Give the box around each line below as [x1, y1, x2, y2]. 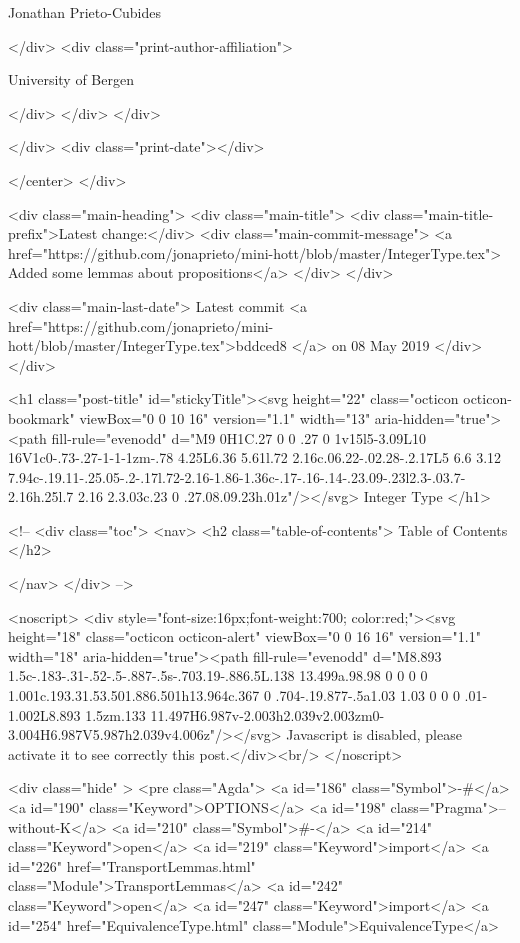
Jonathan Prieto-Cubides [8, 2, 161, 22]
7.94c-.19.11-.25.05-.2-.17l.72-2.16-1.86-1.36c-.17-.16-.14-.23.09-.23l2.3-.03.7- [8, 466, 466, 487]
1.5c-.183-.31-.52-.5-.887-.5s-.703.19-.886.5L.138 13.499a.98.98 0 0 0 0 [8, 665, 428, 686]
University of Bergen [8, 69, 134, 90]
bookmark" [8, 407, 75, 428]
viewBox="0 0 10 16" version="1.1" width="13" [79, 407, 371, 428]
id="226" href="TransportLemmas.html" [8, 855, 256, 876]
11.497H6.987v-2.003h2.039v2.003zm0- [150, 704, 385, 725]
